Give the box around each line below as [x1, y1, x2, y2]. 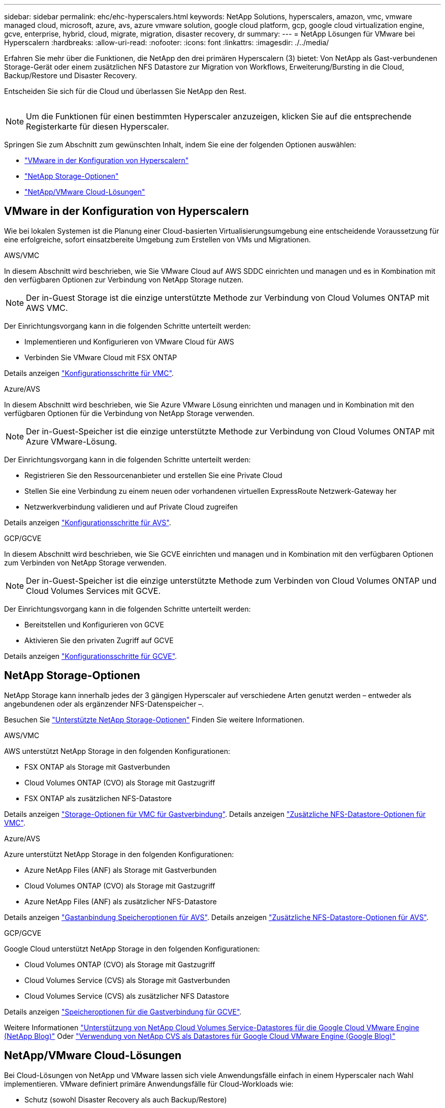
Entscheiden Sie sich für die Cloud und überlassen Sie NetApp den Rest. [4, 87, 246, 96]
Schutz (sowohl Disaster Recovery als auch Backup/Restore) [24, 1095, 227, 1104]
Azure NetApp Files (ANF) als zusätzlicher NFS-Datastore [24, 897, 217, 906]
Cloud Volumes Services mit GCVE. [26, 585, 161, 596]
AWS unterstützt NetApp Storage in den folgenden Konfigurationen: [4, 746, 231, 755]
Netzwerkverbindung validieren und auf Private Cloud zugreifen [24, 502, 238, 511]
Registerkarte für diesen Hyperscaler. [26, 121, 169, 132]
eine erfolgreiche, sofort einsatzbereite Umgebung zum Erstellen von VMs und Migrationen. [4, 235, 311, 244]
